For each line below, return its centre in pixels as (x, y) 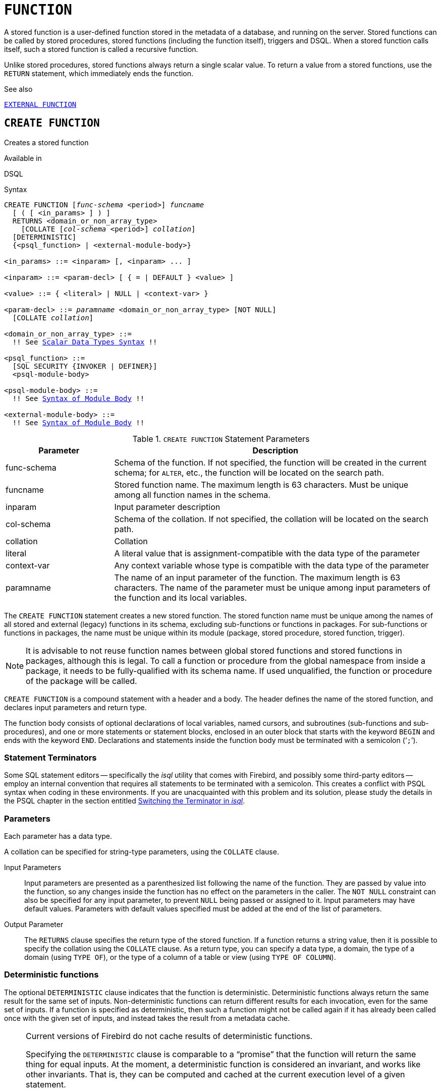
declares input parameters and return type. (75, 707)
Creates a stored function (46, 142)
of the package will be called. (81, 681)
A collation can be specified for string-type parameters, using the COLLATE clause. (142, 852)
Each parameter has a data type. (58, 836)
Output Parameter (34, 925)
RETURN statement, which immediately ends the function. (99, 73)
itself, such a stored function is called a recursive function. (101, 49)
